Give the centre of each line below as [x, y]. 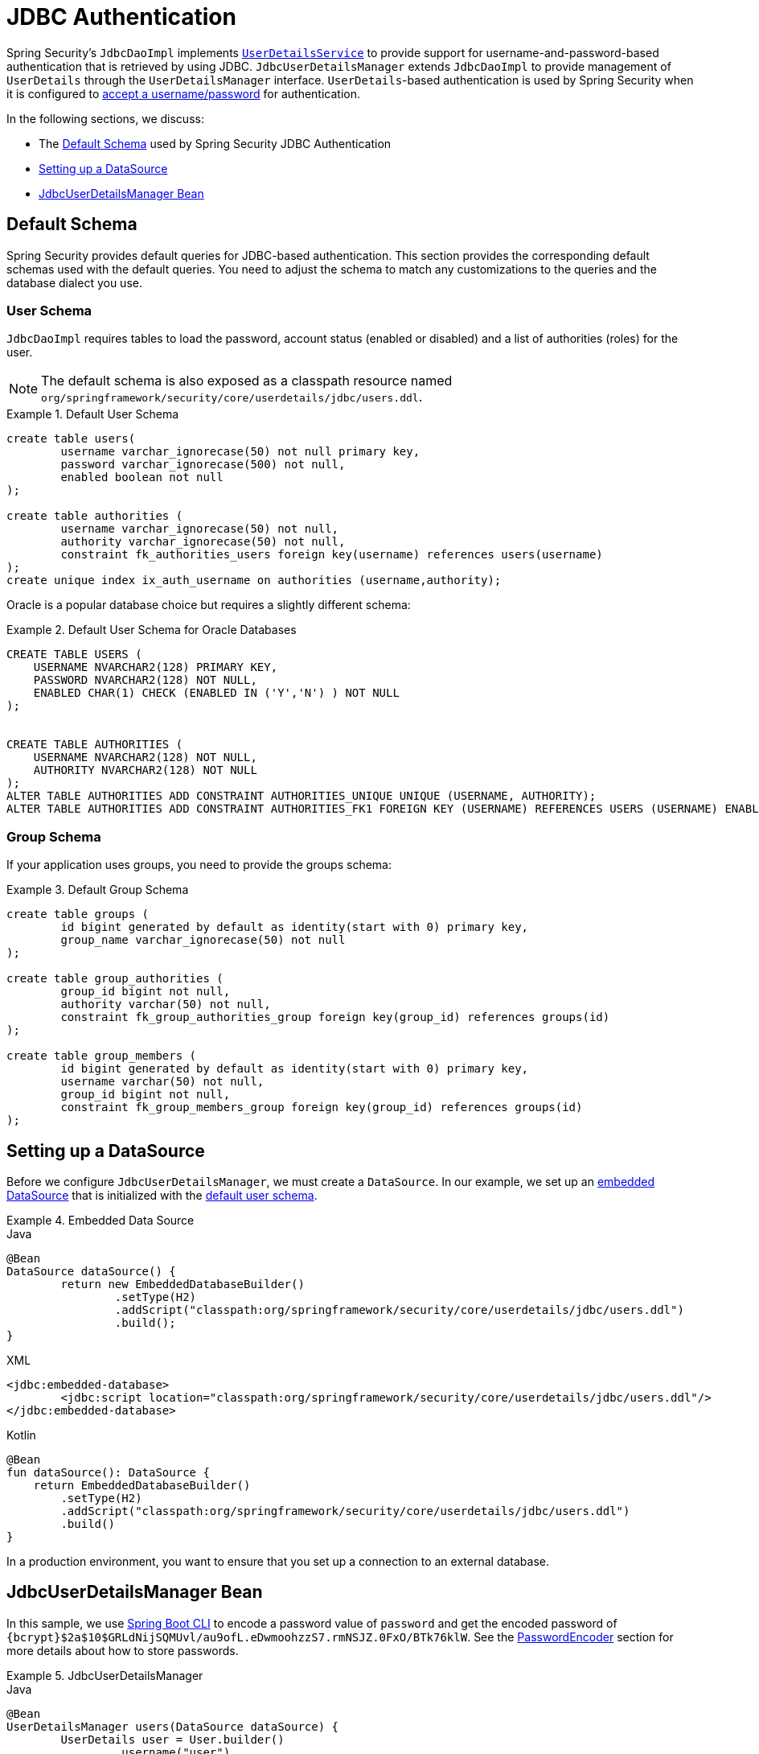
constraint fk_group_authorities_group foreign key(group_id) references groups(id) [335, 1017]
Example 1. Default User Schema [93, 414]
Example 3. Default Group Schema [98, 890]
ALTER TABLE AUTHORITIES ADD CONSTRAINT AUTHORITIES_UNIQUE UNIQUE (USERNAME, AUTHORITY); [302, 796]
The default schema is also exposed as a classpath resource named [247, 381]
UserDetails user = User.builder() [172, 1739]
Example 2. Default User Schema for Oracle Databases [152, 630]
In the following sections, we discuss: [105, 118]
